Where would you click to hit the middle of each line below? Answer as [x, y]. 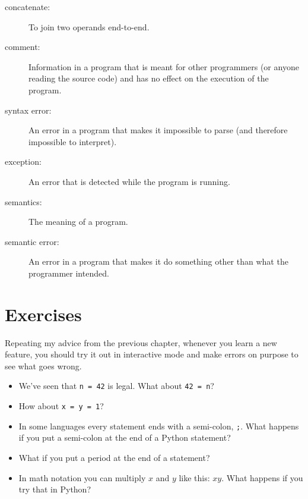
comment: [23, 47]
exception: [23, 161]
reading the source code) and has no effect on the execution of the [149, 78]
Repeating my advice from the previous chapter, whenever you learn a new [141, 342]
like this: [194, 477]
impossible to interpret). [73, 141]
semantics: [23, 201]
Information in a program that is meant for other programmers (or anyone [164, 66]
